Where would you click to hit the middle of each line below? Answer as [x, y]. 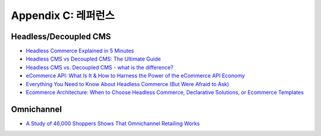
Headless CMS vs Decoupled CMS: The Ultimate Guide [93, 59]
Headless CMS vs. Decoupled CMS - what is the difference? [100, 67]
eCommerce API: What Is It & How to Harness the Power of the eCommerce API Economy [135, 76]
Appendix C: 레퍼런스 [63, 15]
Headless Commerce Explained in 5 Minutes [80, 51]
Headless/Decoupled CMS [61, 37]
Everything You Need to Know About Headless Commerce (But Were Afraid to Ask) [128, 84]
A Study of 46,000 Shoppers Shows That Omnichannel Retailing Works [113, 123]
